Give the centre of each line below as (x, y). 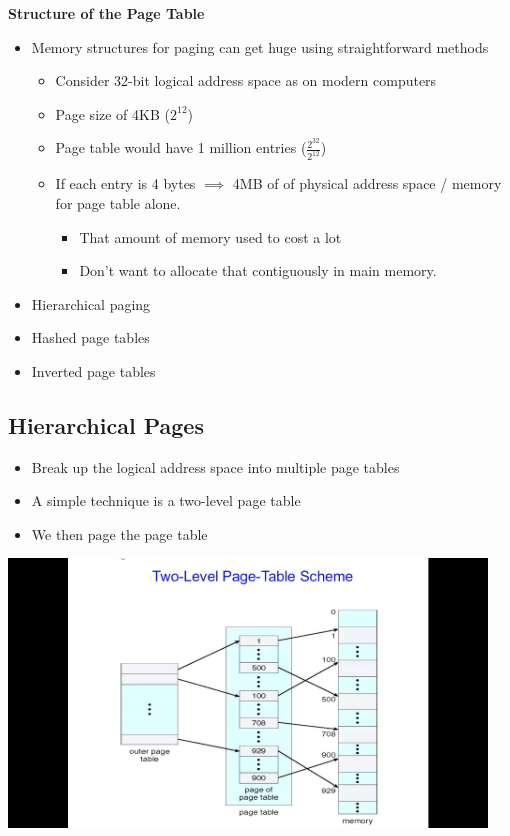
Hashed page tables (90, 337)
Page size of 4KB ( (112, 113)
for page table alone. (118, 202)
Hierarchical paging (91, 303)
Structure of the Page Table (106, 13)
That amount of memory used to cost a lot (210, 236)
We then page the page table (119, 533)
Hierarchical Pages (106, 424)
